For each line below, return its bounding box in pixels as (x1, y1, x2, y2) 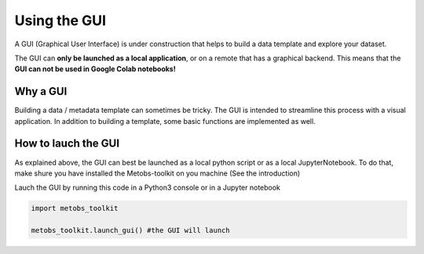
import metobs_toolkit (31, 204, 119, 213)
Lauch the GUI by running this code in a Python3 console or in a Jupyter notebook (14, 183, 281, 192)
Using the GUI (14, 12, 106, 29)
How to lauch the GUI (14, 137, 120, 151)
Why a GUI (14, 85, 68, 98)
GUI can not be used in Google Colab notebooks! (14, 64, 176, 74)
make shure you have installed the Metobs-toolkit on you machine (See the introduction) (14, 169, 301, 178)
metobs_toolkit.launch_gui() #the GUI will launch (31, 226, 231, 235)
